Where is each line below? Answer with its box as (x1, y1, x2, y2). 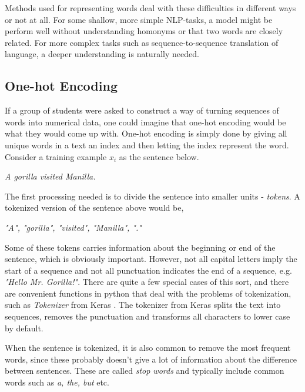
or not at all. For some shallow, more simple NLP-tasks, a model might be (5, 13, 273, 25)
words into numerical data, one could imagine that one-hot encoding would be (5, 115, 286, 128)
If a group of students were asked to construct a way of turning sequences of (5, 104, 279, 117)
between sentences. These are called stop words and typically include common (5, 364, 284, 377)
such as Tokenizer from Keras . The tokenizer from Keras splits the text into (5, 298, 281, 311)
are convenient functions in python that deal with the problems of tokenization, (5, 287, 291, 299)
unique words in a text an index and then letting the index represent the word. (5, 138, 289, 151)
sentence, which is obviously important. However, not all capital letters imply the (5, 253, 297, 265)
